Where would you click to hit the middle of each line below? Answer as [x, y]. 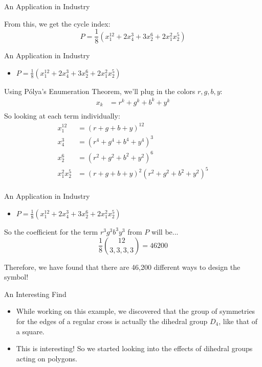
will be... [165, 231]
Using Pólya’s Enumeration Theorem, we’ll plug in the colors [100, 91]
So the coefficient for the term [51, 231]
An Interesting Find [35, 294]
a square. [30, 331]
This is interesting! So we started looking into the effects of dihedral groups [134, 348]
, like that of [238, 321]
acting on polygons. [47, 358]
